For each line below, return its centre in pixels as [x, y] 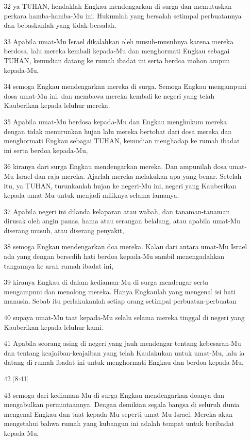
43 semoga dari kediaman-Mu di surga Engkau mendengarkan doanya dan [114, 395]
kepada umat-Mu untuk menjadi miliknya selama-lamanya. [92, 195]
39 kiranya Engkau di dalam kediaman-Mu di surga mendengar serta [106, 282]
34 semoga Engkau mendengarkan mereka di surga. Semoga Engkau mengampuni [125, 86]
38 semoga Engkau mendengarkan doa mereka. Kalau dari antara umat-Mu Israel [125, 246]
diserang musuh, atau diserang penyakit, [64, 230]
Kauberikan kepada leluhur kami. [54, 327]
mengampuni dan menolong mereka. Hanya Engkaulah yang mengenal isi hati [120, 291]
